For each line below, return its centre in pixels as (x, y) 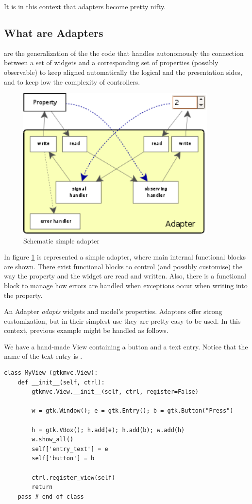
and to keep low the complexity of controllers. (72, 81)
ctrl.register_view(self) (74, 478)
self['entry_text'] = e (70, 449)
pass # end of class (51, 496)
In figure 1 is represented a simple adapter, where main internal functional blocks (125, 257)
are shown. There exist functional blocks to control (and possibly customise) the (123, 266)
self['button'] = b (63, 459)
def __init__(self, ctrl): (61, 382)
